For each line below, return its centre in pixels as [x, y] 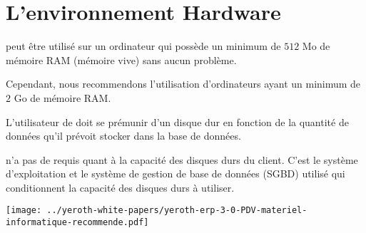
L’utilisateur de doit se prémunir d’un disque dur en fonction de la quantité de [177, 121]
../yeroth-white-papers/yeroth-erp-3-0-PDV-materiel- [177, 211]
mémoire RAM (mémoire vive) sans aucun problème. [121, 59]
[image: [24, 211]
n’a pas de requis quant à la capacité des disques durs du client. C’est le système [182, 159]
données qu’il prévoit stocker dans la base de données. [123, 136]
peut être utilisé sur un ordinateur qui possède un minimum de [143, 46]
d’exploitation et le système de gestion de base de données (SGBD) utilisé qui [176, 174]
